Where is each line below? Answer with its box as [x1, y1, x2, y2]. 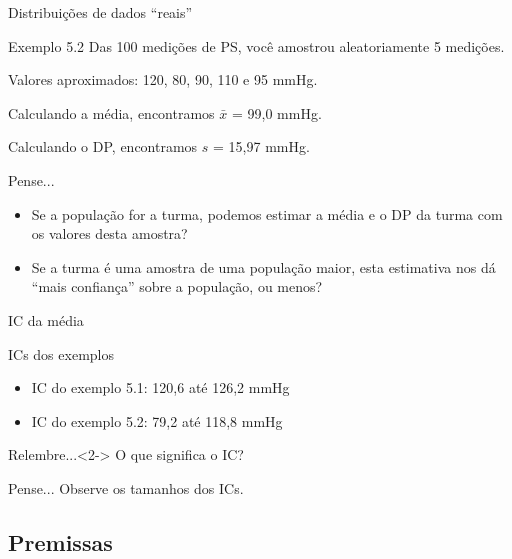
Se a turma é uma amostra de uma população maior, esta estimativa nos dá [31, 256, 496, 277]
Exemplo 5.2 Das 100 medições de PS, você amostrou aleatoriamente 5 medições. [8, 35, 505, 56]
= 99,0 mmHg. [231, 102, 322, 123]
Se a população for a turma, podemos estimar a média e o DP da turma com [31, 203, 503, 224]
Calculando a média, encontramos [8, 102, 215, 123]
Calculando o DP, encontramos [8, 136, 198, 157]
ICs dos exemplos [8, 343, 114, 364]
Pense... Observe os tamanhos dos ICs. [8, 477, 244, 498]
